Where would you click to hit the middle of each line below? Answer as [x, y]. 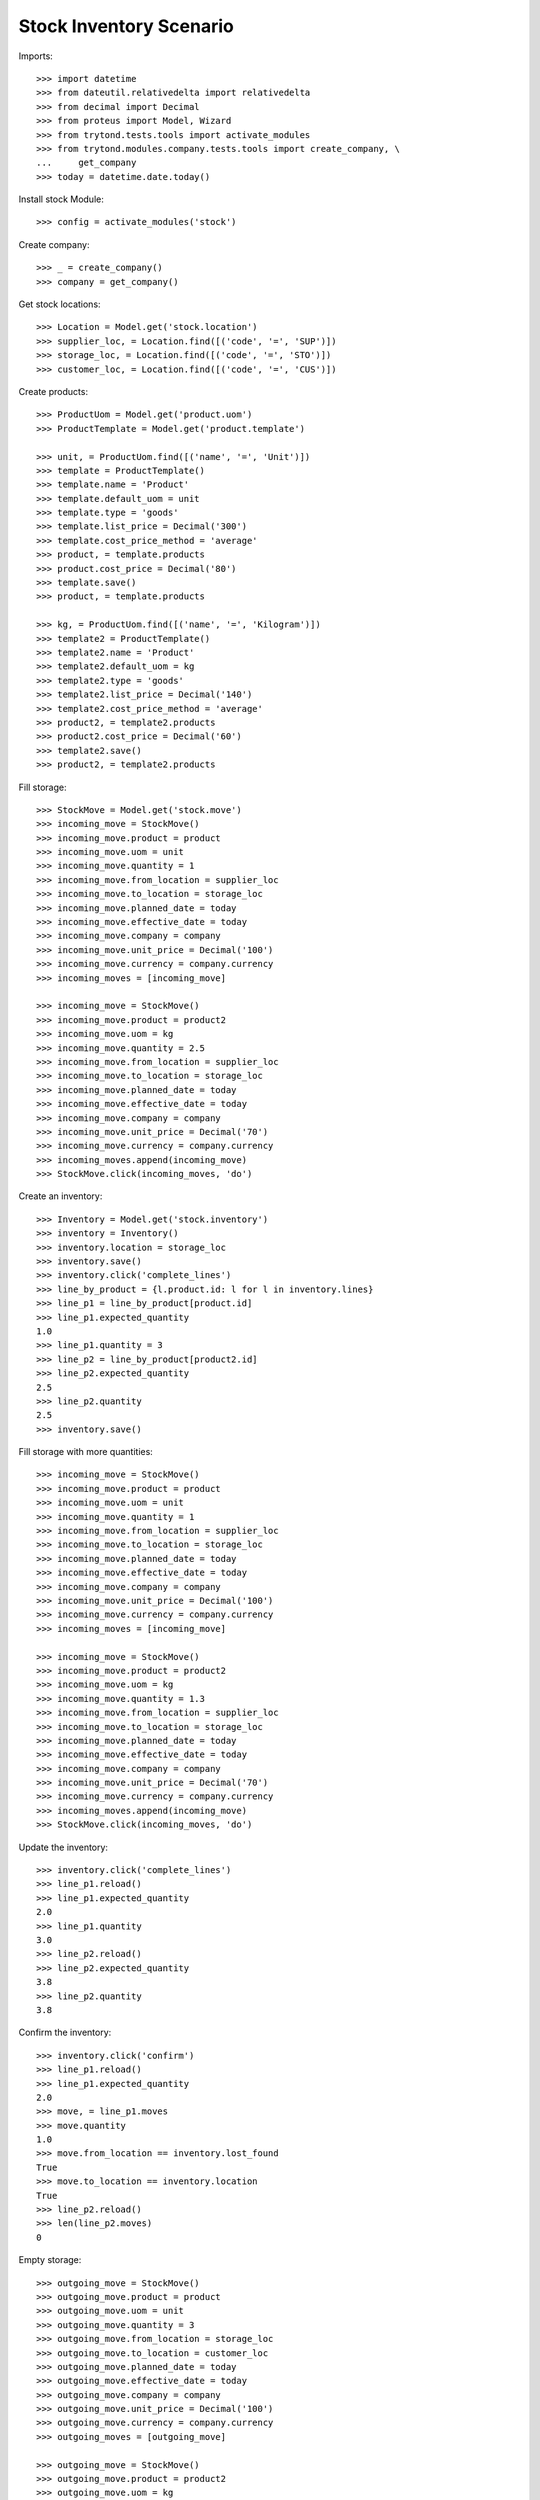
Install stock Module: [61, 199]
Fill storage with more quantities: [86, 1452]
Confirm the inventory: [65, 2032]
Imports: [36, 56]
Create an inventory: [60, 1196]
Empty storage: [50, 2260]
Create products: [53, 391]
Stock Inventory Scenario [126, 26]
